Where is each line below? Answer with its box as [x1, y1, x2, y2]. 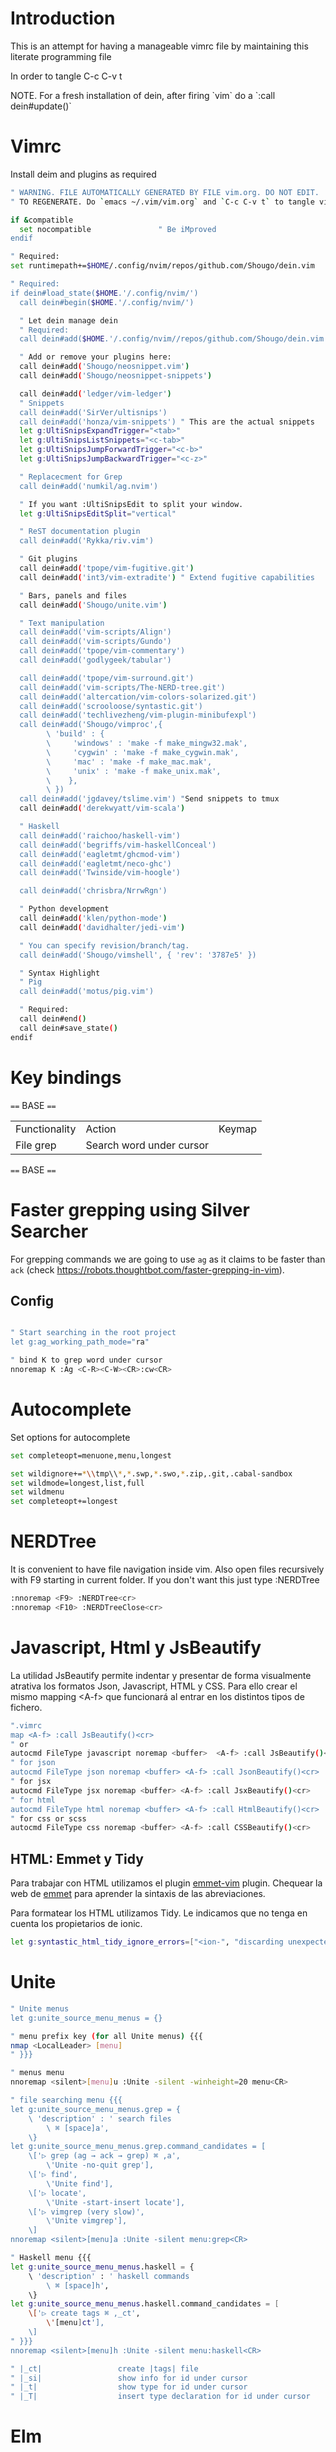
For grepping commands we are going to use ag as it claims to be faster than [10, 1253, 326, 1265]
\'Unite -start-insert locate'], [46, 2197, 186, 2207]
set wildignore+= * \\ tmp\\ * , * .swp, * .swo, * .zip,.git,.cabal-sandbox [10, 1468, 293, 1479]
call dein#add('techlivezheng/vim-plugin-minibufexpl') [19, 710, 257, 721]
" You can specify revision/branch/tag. [19, 940, 190, 951]
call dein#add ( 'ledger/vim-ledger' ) [19, 388, 172, 399]
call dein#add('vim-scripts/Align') [19, 627, 172, 637]
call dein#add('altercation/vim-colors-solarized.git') [19, 692, 257, 702]
